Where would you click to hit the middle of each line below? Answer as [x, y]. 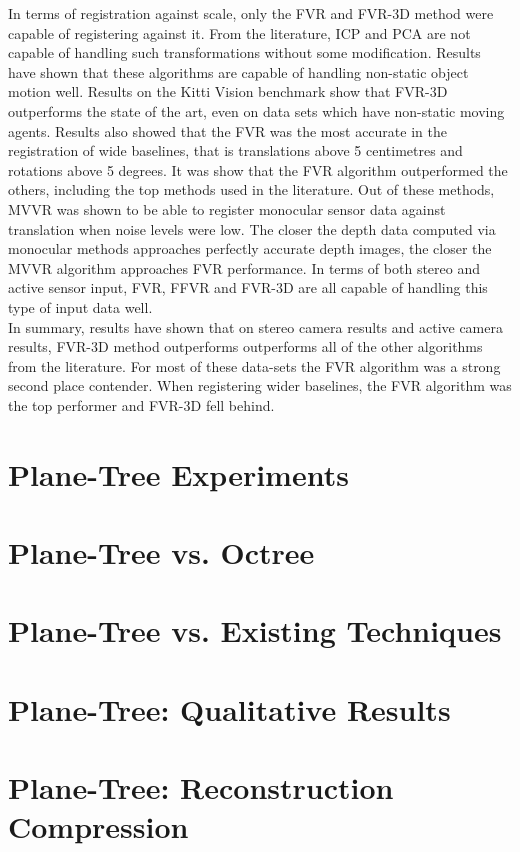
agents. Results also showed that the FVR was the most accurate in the [227, 130]
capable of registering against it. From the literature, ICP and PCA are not [239, 32]
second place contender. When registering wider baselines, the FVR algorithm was [260, 385]
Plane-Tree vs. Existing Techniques [255, 630]
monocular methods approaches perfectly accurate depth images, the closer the [250, 248]
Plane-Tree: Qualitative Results [229, 708]
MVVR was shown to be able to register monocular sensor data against [227, 208]
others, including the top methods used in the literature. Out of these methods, [251, 189]
